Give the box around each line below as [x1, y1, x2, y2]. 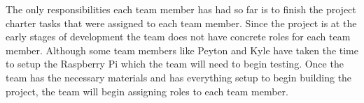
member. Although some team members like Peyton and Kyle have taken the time [6, 42, 358, 57]
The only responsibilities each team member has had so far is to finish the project [6, 2, 356, 16]
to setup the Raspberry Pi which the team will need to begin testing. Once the [6, 56, 344, 71]
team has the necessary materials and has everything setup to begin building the [6, 70, 352, 84]
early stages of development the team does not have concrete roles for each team [6, 29, 351, 44]
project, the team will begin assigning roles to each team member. [6, 84, 288, 98]
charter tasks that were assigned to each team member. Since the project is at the [6, 15, 357, 30]
